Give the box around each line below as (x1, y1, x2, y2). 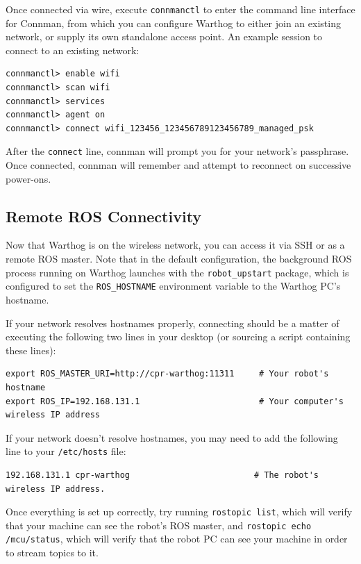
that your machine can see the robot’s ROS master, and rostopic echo (6, 517, 312, 532)
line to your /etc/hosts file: (6, 444, 126, 458)
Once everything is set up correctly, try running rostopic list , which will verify (6, 504, 353, 519)
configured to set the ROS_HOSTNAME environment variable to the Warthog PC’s (6, 279, 341, 293)
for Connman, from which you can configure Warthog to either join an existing (6, 15, 341, 30)
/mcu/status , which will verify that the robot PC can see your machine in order (6, 531, 348, 546)
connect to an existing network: (6, 42, 140, 57)
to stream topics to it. (6, 545, 99, 560)
